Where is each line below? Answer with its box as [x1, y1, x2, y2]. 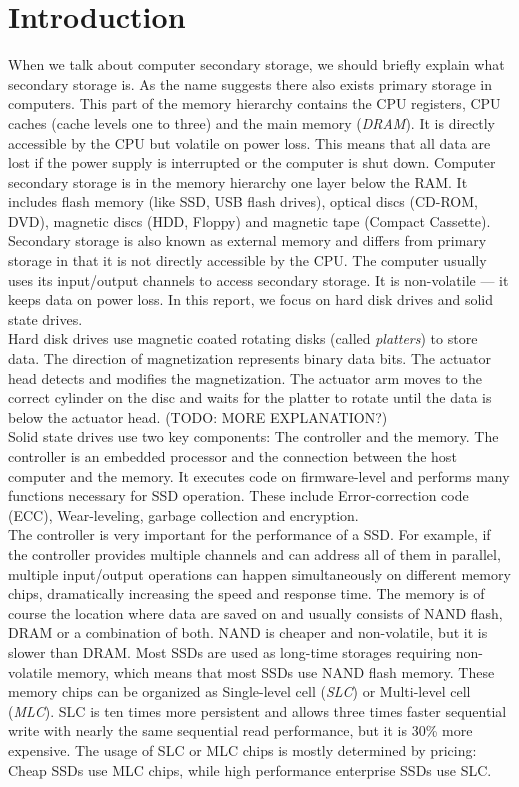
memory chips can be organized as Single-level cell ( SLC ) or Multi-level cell [8, 681, 471, 702]
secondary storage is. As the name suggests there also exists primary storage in [8, 73, 493, 94]
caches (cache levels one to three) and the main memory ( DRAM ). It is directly [8, 112, 495, 133]
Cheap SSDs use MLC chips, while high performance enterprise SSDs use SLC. [8, 759, 492, 780]
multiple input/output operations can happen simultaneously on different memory [8, 563, 511, 584]
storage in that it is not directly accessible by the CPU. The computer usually [8, 250, 487, 271]
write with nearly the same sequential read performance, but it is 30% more [8, 720, 473, 741]
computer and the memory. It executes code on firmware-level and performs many [8, 465, 510, 486]
